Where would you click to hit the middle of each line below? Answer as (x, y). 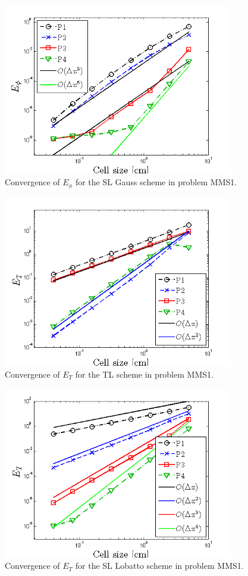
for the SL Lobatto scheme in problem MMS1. (159, 566)
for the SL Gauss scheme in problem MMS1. (156, 182)
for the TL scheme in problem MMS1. (144, 374)
